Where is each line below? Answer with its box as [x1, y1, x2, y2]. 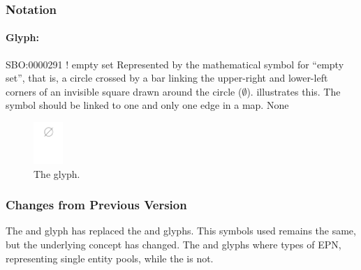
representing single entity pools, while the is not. [6, 250, 214, 265]
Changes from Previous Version [6, 196, 187, 213]
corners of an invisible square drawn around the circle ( [6, 84, 242, 98]
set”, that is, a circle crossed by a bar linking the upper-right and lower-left [6, 70, 328, 85]
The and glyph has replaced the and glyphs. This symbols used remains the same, [6, 223, 356, 238]
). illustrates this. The [246, 84, 341, 98]
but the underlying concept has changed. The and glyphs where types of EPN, [6, 237, 341, 251]
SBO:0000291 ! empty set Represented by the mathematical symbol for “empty [6, 57, 344, 71]
